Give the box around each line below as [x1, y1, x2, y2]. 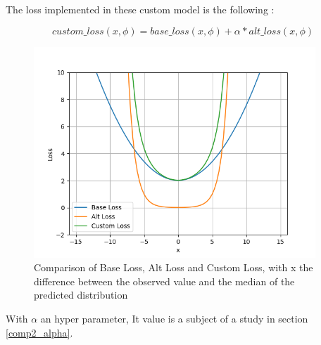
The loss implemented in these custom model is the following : [6, 2, 275, 16]
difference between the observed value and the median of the [34, 273, 295, 288]
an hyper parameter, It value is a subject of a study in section [40, 311, 308, 325]
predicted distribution [34, 287, 128, 302]
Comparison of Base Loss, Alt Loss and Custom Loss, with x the [34, 260, 313, 275]
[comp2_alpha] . [6, 325, 73, 339]
